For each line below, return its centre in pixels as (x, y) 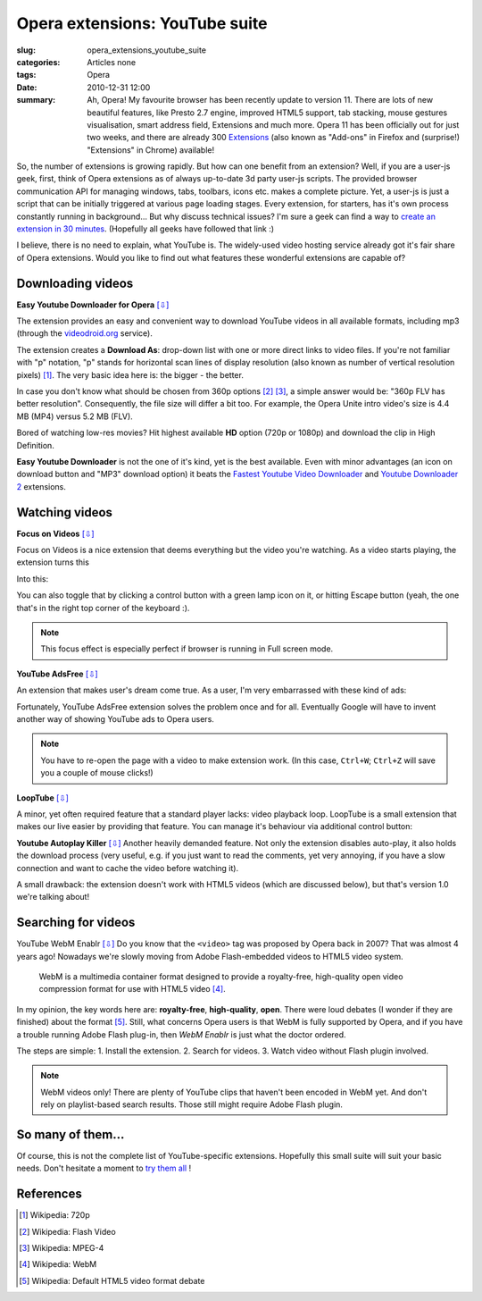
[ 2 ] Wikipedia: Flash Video (67, 1231)
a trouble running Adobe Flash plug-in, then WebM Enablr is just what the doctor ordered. (182, 1034)
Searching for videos (76, 923)
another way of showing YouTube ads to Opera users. (115, 718)
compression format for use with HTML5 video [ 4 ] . (133, 989)
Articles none (112, 62)
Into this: (33, 579)
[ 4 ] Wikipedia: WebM (58, 1264)
